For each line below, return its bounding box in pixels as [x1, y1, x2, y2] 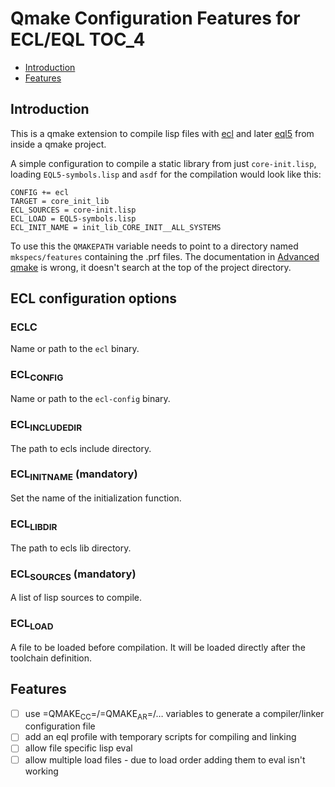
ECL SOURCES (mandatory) [10, 567, 137, 582]
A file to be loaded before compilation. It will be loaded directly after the [10, 641, 306, 653]
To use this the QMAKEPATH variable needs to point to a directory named [10, 240, 299, 252]
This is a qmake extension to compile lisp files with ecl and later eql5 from [10, 127, 315, 139]
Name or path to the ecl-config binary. [10, 393, 171, 404]
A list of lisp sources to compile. [10, 592, 143, 604]
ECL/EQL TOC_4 [10, 28, 146, 51]
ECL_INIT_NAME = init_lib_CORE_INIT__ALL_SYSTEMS [10, 222, 222, 232]
